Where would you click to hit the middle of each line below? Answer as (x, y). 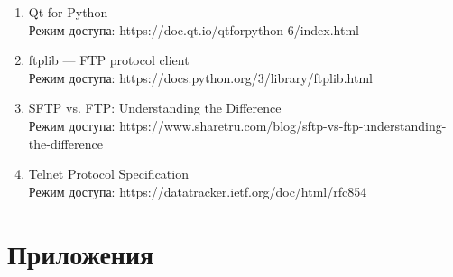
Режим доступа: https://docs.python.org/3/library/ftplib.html (200, 77)
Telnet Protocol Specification (108, 174)
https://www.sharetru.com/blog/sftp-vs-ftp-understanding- (283, 125)
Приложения (81, 253)
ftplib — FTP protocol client (109, 60)
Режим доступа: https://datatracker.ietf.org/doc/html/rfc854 (198, 191)
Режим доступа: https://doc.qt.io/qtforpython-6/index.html (194, 29)
